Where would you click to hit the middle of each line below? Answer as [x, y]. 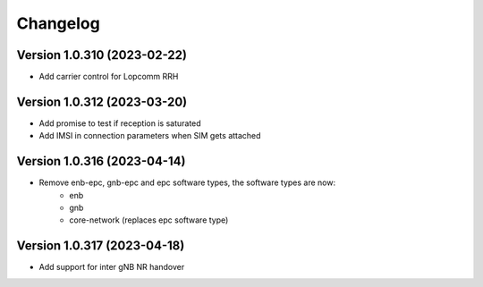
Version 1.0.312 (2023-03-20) [102, 101]
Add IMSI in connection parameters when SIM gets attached [150, 136]
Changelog [58, 23]
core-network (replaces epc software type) [149, 220]
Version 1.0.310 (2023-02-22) [102, 55]
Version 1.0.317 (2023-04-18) [101, 246]
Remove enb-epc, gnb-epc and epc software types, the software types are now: [187, 182]
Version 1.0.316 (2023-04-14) [101, 161]
